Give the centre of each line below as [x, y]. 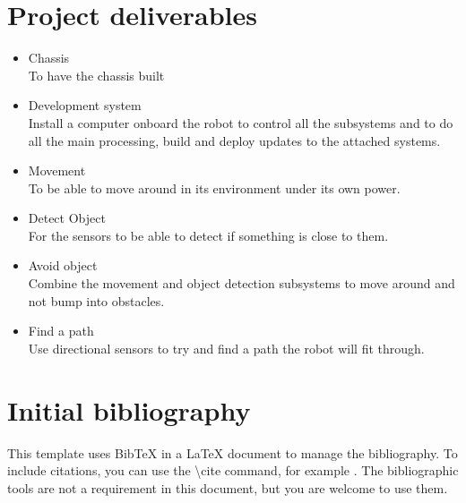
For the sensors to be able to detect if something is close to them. [208, 235]
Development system [85, 105]
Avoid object [63, 265]
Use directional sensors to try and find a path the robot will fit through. [226, 348]
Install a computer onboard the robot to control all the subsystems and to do [241, 122]
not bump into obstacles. [96, 300]
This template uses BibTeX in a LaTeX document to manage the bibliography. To [233, 452]
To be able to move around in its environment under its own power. [214, 188]
